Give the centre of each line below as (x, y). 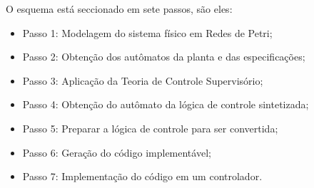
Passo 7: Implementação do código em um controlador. (142, 176)
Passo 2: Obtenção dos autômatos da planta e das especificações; (164, 57)
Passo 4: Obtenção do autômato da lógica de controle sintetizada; (166, 104)
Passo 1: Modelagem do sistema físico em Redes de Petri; (147, 32)
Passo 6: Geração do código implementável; (117, 152)
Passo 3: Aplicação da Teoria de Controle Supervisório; (143, 80)
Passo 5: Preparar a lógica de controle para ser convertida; (150, 128)
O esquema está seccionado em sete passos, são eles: (119, 9)
